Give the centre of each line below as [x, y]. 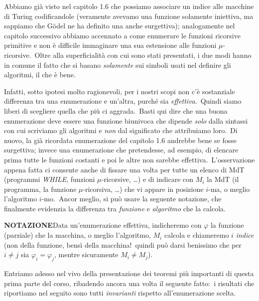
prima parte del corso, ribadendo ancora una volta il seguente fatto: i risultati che [129, 283]
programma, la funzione [40, 189]
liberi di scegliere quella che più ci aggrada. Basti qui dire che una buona [116, 110]
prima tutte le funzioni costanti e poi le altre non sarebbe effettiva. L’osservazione [129, 159]
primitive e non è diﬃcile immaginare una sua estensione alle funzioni [110, 45]
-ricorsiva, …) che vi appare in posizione [143, 189]
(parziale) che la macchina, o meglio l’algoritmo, [77, 235]
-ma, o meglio [229, 189]
